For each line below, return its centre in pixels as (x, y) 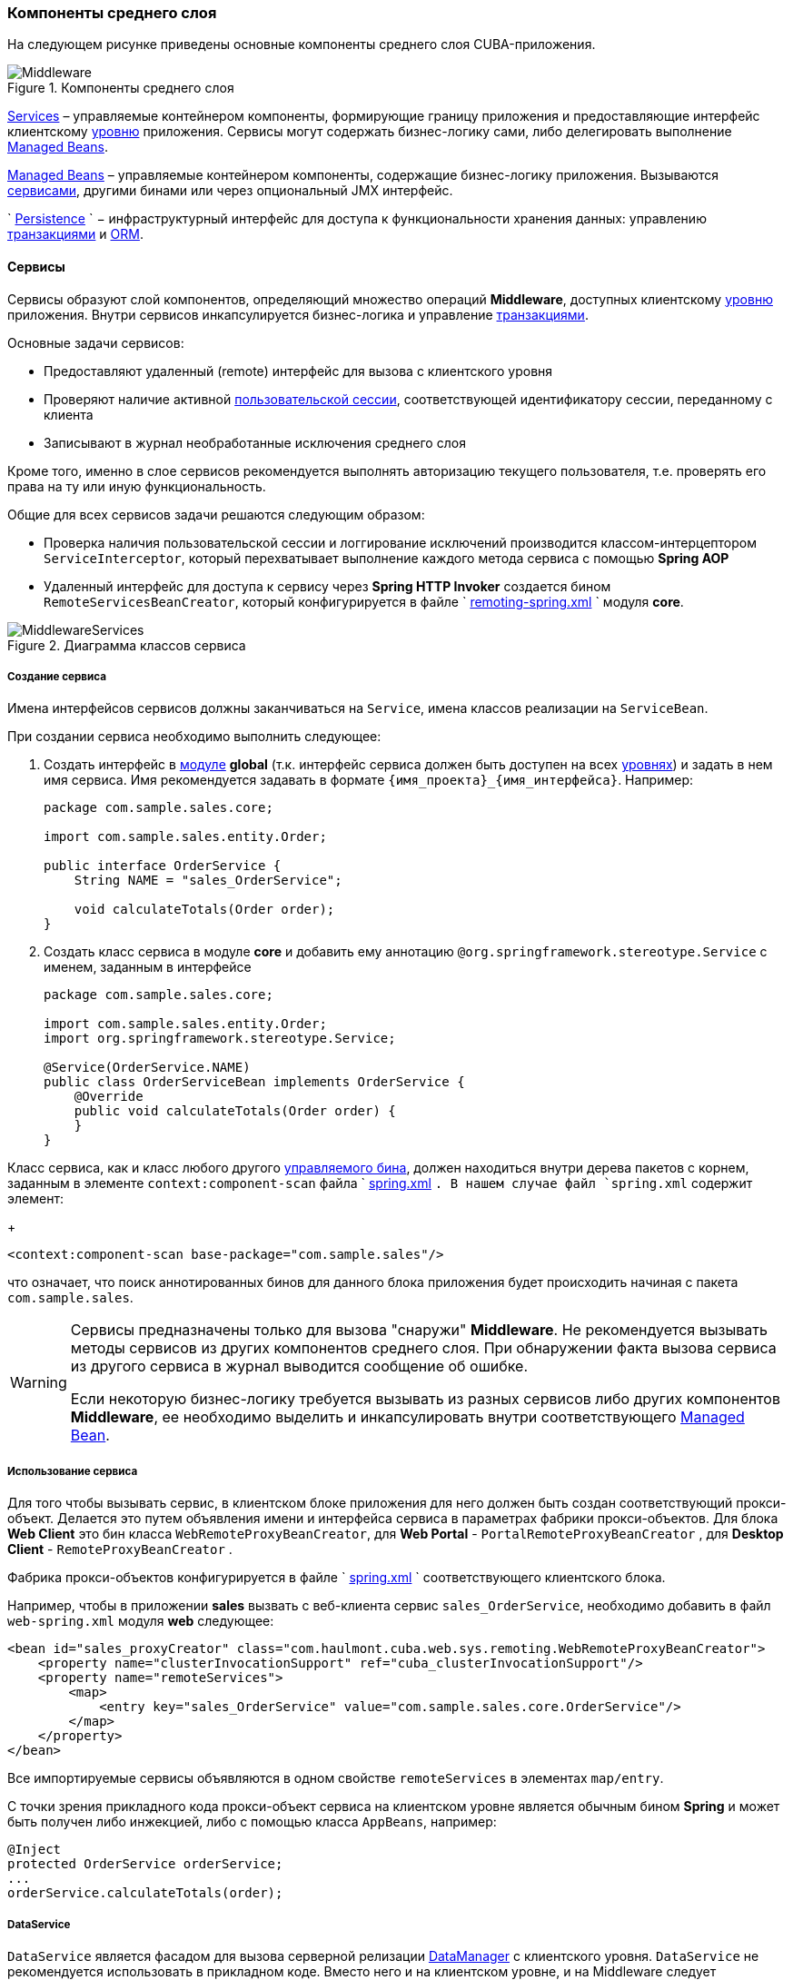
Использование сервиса (73, 1471)
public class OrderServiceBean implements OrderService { (254, 1082)
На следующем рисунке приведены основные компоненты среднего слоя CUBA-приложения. (302, 45)
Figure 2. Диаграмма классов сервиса (127, 645)
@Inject (35, 1850)
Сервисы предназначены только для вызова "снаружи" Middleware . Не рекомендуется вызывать (419, 1330)
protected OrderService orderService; (145, 1864)
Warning (39, 1383)
